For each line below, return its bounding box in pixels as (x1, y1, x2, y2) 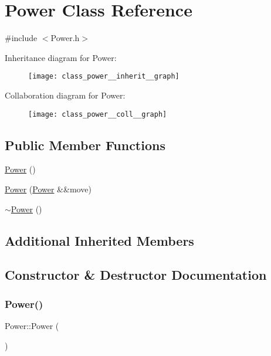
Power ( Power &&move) (5, 183, 92, 195)
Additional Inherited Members (5, 231, 194, 249)
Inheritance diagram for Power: (5, 51, 117, 63)
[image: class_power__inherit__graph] (28, 72, 179, 81)
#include (5, 32, 38, 44)
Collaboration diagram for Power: (5, 89, 126, 101)
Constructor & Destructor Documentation (5, 266, 267, 284)
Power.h (50, 32, 80, 44)
